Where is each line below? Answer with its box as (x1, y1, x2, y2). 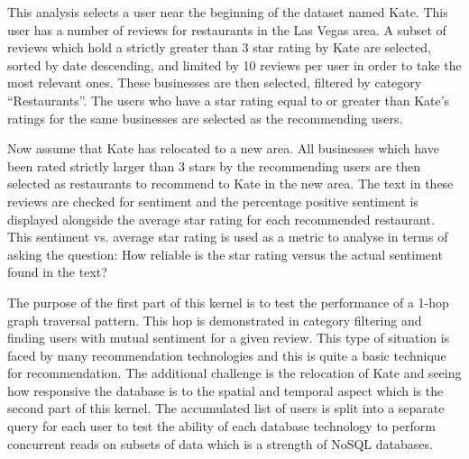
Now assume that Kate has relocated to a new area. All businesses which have (7, 139, 439, 158)
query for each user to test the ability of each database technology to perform (7, 417, 436, 436)
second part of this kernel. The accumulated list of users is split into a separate (7, 399, 445, 418)
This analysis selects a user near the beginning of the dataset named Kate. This (7, 3, 448, 21)
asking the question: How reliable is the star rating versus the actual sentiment (7, 244, 443, 263)
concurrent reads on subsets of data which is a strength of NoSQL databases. (7, 434, 433, 453)
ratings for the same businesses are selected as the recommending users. (7, 108, 403, 127)
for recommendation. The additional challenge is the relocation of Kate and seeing (7, 363, 462, 382)
